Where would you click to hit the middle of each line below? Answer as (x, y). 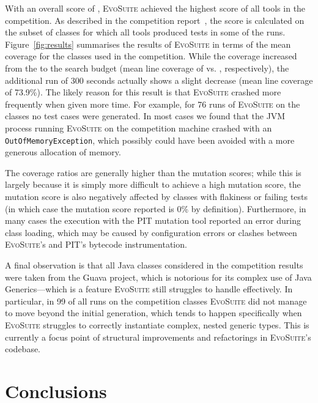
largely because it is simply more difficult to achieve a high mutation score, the (153, 184)
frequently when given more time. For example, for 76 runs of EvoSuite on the (153, 104)
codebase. (23, 349)
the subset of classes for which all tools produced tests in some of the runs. (145, 32)
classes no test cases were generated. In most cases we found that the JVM (145, 116)
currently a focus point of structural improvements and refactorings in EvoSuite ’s (158, 337)
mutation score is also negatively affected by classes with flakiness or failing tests (157, 196)
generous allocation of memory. (63, 152)
